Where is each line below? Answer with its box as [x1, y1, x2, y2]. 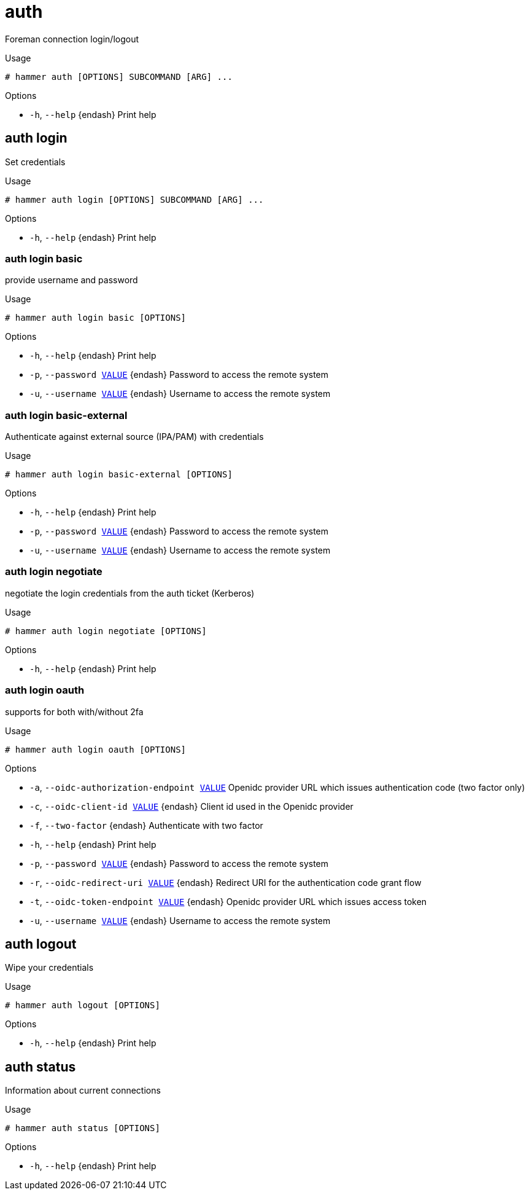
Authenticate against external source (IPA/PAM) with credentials [5, 431, 264, 442]
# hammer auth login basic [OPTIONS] [5, 313, 187, 323]
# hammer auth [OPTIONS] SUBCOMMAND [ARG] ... [5, 71, 233, 82]
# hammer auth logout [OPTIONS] [5, 1000, 160, 1011]
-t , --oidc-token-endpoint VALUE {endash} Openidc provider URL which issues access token [29, 896, 427, 907]
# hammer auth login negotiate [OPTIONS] [5, 625, 207, 636]
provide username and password [5, 275, 138, 286]
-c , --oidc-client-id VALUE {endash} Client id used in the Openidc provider [29, 801, 353, 812]
